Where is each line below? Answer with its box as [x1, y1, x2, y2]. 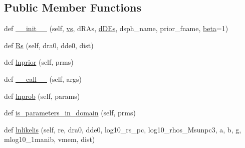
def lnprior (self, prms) [4, 57, 74, 67]
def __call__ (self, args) [4, 73, 82, 84]
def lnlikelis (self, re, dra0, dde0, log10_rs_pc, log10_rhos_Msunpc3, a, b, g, [4, 124, 241, 134]
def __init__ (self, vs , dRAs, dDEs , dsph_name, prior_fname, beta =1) [4, 23, 228, 34]
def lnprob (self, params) [4, 90, 80, 101]
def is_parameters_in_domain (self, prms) [4, 107, 136, 118]
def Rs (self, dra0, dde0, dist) [4, 40, 94, 50]
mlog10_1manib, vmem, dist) [4, 134, 95, 144]
